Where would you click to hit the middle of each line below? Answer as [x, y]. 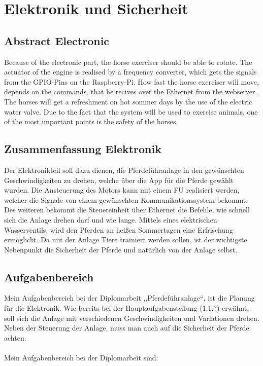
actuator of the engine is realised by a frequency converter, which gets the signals [130, 72]
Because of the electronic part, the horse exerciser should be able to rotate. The [128, 62]
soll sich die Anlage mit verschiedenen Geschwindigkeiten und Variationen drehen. [132, 318]
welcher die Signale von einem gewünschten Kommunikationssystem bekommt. [126, 199]
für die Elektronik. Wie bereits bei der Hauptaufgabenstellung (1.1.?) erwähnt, [127, 308]
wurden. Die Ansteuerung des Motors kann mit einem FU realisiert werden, [122, 190]
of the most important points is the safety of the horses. [91, 121]
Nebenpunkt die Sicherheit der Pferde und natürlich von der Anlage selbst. [121, 249]
